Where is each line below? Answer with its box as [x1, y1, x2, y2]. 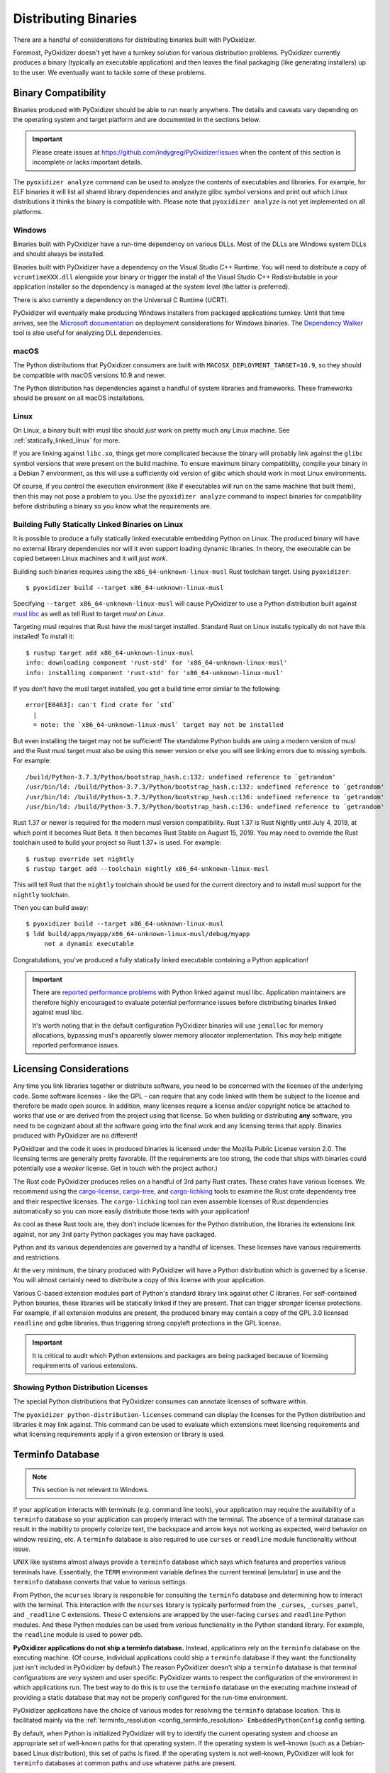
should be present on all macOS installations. [13, 394, 145, 402]
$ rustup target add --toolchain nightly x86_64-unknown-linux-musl [26, 865, 269, 872]
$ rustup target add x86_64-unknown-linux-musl [26, 649, 194, 657]
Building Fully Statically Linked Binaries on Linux [13, 519, 184, 529]
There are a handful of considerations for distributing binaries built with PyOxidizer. [13, 35, 257, 44]
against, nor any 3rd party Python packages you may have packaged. [13, 1230, 217, 1238]
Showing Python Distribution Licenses [13, 1382, 148, 1392]
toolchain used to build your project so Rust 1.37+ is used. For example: [13, 838, 222, 847]
